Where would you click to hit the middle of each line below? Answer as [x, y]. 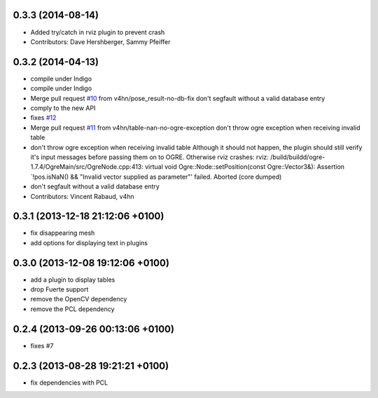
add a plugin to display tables [73, 280]
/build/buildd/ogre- [298, 157]
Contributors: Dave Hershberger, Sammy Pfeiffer [100, 41]
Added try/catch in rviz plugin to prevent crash [98, 32]
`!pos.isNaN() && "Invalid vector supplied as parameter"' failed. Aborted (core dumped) [156, 177]
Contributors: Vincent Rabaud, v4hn [82, 196]
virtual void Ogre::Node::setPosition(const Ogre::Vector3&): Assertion [245, 167]
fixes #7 [42, 345]
